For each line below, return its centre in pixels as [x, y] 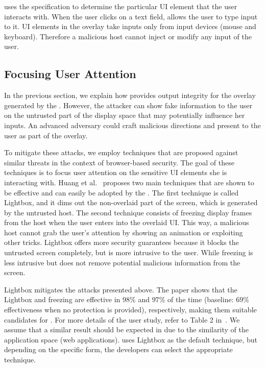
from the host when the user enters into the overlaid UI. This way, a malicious [127, 222]
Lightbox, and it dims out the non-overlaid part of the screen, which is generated [131, 202]
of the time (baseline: [200, 299]
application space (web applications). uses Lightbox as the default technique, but [131, 339]
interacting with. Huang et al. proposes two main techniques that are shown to [129, 182]
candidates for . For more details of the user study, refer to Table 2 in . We [122, 319]
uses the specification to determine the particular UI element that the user [121, 6]
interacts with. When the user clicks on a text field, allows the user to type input [131, 16]
